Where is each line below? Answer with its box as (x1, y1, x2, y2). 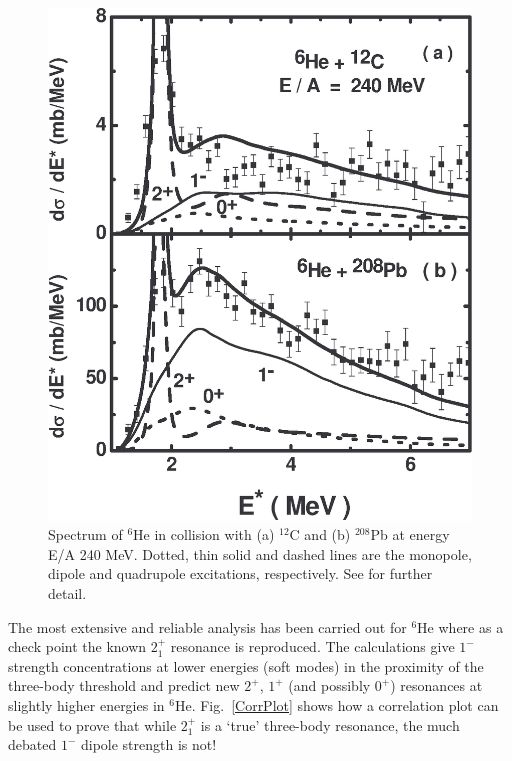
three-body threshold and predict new (8, 675, 240, 696)
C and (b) (289, 524, 351, 545)
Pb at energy (370, 524, 450, 545)
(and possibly (288, 675, 371, 696)
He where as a (417, 616, 504, 637)
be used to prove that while (8, 714, 177, 735)
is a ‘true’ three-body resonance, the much (200, 714, 460, 735)
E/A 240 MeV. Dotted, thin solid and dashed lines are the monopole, (48, 543, 472, 564)
